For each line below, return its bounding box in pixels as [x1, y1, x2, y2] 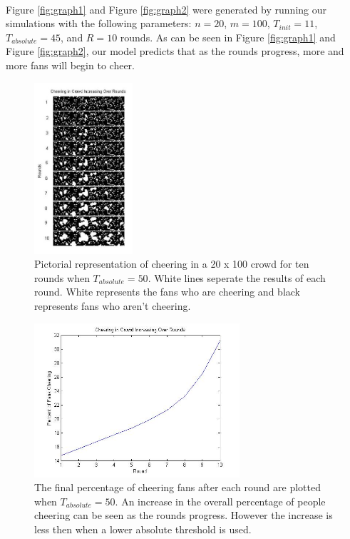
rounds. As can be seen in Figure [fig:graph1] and [120, 29, 336, 44]
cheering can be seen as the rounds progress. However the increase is [34, 508, 333, 523]
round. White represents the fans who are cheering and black [34, 284, 300, 299]
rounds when [34, 270, 90, 285]
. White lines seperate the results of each [148, 270, 326, 285]
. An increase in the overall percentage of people [115, 493, 326, 508]
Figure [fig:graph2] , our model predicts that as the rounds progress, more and [6, 44, 344, 59]
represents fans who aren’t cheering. [34, 298, 191, 313]
